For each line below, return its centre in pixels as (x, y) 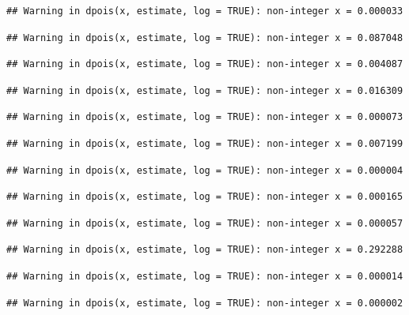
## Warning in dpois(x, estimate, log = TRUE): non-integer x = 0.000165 (205, 197)
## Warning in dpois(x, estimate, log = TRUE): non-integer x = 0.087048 (205, 37)
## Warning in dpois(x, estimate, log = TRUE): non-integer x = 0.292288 (205, 250)
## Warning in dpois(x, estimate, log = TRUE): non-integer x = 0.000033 (205, 11)
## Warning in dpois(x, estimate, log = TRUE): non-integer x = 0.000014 (205, 276)
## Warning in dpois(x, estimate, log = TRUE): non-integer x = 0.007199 (205, 143)
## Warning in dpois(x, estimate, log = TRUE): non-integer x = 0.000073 (205, 117)
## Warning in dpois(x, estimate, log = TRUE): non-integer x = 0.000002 (205, 303)
